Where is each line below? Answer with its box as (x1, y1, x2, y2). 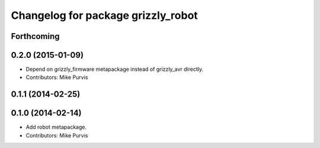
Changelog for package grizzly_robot (11, 9, 198, 22)
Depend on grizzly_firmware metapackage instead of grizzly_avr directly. (25, 65, 204, 73)
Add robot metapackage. (25, 124, 87, 131)
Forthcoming (11, 31, 60, 41)
